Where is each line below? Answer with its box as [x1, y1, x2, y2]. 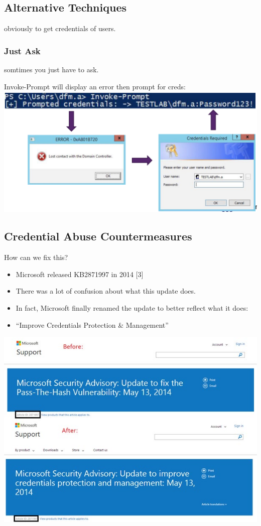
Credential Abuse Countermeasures [4, 228, 192, 244]
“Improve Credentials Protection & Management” [16, 319, 169, 330]
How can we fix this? [4, 252, 68, 262]
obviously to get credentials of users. [4, 23, 116, 34]
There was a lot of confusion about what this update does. [16, 286, 196, 296]
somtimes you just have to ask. [4, 64, 99, 75]
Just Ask [4, 44, 41, 57]
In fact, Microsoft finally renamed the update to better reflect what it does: [16, 302, 248, 313]
